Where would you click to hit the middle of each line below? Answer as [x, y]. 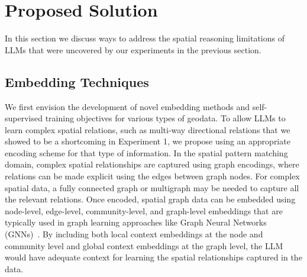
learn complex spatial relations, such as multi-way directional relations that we [148, 129]
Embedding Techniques [77, 81]
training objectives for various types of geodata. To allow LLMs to [165, 118]
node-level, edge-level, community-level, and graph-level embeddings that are [144, 210]
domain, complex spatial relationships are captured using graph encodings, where [152, 164]
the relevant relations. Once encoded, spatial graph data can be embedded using [150, 199]
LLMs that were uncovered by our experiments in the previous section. [133, 49]
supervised [24, 118]
